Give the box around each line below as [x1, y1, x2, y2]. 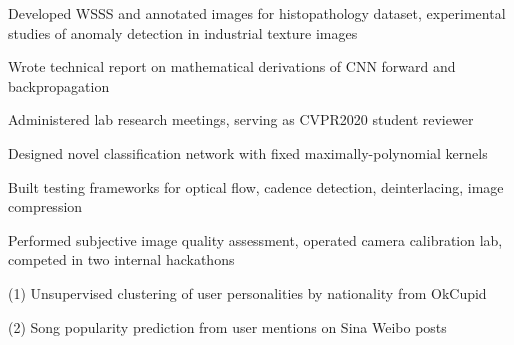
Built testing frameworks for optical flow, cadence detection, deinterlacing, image [8, 176, 504, 197]
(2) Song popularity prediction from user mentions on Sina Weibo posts [8, 316, 447, 337]
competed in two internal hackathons [8, 249, 235, 270]
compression [8, 196, 83, 217]
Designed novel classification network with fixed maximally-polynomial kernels [8, 142, 488, 163]
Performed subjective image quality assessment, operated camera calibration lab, [8, 229, 503, 250]
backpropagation [8, 75, 110, 96]
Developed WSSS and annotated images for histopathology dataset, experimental [8, 3, 506, 23]
